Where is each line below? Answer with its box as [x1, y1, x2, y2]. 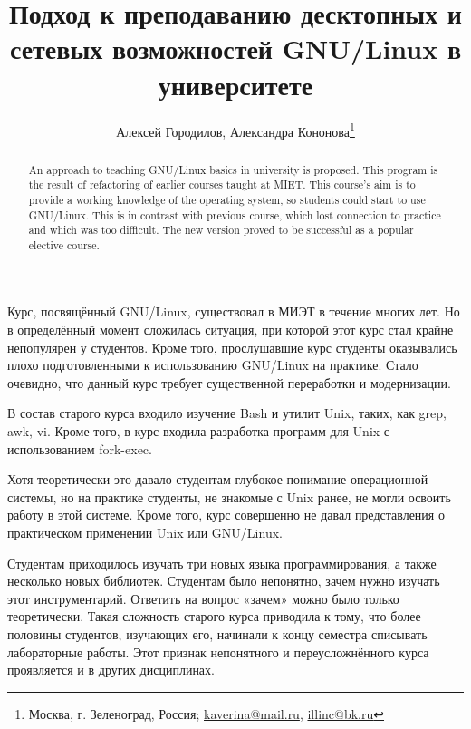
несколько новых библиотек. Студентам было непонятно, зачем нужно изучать [7, 571, 440, 590]
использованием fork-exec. [7, 439, 152, 458]
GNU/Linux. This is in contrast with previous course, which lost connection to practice [28, 207, 441, 222]
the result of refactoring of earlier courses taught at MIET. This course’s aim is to [28, 177, 416, 192]
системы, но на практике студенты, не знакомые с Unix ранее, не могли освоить [7, 487, 451, 506]
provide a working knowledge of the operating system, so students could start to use [28, 191, 426, 207]
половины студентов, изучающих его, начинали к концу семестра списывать [7, 624, 428, 643]
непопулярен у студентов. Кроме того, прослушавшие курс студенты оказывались [7, 337, 457, 356]
